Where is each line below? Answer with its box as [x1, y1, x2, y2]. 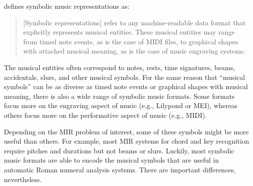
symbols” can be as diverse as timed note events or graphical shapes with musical [4, 81, 248, 92]
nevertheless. [4, 174, 42, 184]
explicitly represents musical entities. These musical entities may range [23, 27, 235, 37]
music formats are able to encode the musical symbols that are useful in [4, 155, 219, 165]
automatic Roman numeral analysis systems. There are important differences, [4, 164, 236, 174]
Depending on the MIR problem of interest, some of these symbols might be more [4, 126, 249, 136]
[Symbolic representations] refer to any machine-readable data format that [23, 17, 246, 27]
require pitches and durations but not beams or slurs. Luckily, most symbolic [4, 145, 234, 155]
